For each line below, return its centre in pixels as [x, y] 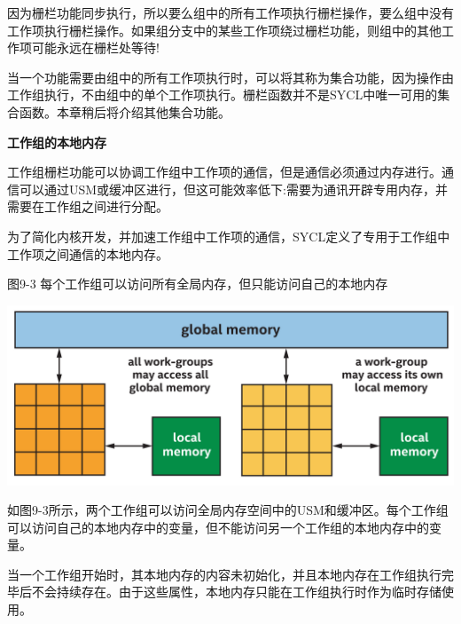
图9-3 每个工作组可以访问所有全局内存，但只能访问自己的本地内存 [198, 284]
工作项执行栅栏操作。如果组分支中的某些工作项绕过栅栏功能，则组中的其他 [224, 30]
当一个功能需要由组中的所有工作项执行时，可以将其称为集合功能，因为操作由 [230, 77]
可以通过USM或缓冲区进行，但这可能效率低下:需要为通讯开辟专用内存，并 [234, 189]
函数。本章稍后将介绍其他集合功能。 [125, 111]
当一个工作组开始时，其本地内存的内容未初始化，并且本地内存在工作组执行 [224, 574]
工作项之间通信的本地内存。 [88, 253]
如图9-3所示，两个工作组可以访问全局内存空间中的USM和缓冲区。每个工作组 [228, 510]
